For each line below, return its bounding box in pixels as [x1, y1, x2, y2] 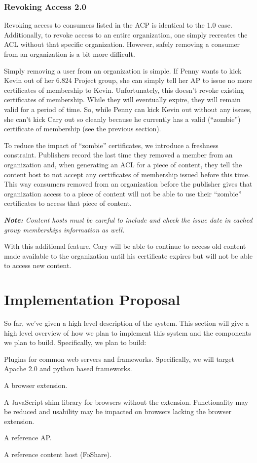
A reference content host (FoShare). [4, 449, 112, 459]
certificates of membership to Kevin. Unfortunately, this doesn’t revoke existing [4, 84, 244, 95]
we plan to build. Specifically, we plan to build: [4, 337, 147, 347]
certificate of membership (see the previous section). [4, 123, 161, 134]
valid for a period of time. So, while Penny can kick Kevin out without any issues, [4, 104, 252, 114]
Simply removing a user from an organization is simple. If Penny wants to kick [4, 65, 242, 76]
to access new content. [4, 260, 72, 270]
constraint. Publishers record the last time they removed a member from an [4, 150, 233, 160]
